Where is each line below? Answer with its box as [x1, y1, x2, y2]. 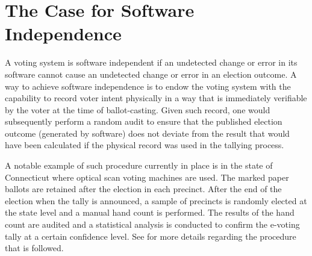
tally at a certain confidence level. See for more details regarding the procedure [5, 229, 296, 242]
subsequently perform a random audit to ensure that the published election [5, 115, 282, 128]
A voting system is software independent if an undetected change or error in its [5, 56, 298, 69]
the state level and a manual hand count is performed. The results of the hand [5, 206, 295, 219]
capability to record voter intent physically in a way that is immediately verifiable [5, 92, 307, 104]
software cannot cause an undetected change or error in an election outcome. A [5, 67, 297, 80]
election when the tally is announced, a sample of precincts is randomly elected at [5, 194, 307, 207]
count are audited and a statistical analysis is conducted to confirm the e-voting [5, 218, 300, 231]
